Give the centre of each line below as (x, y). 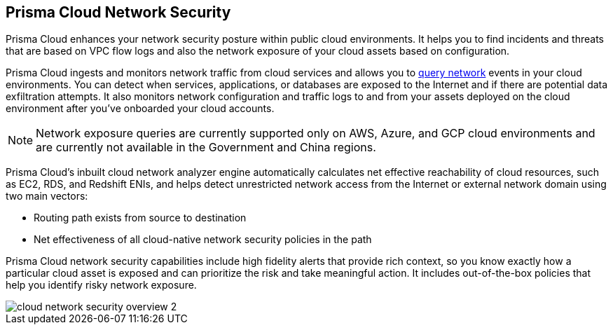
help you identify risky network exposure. (101, 285)
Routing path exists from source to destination (140, 218)
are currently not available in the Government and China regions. (206, 147)
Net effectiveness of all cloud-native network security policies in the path (203, 240)
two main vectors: (47, 196)
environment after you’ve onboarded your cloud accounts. (140, 109)
